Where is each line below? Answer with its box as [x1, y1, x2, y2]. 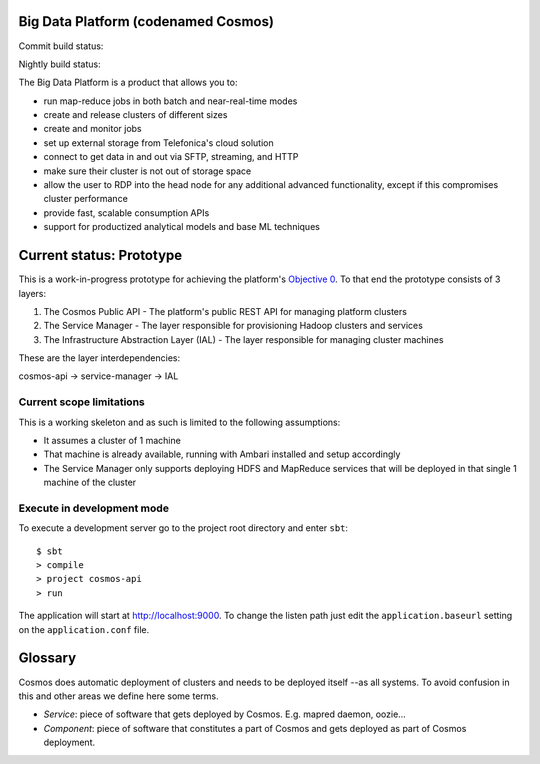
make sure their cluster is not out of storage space [43, 165, 252, 177]
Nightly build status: [18, 58, 101, 70]
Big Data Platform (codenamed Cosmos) [18, 13, 275, 30]
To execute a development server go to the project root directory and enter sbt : [18, 522, 349, 534]
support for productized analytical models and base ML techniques [43, 221, 320, 233]
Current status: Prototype [18, 247, 183, 264]
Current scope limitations [18, 395, 145, 409]
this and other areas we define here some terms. [18, 690, 219, 702]
